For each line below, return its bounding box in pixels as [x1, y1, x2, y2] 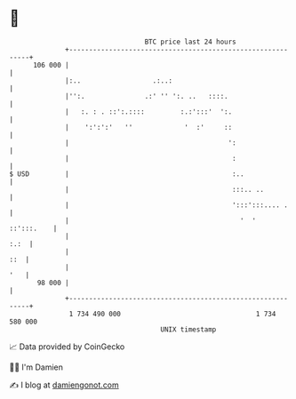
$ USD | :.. [9, 169, 244, 179]
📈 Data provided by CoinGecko [9, 341, 125, 352]
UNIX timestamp [160, 324, 217, 334]
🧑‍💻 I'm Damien [9, 362, 64, 372]
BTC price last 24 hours [144, 37, 237, 46]
